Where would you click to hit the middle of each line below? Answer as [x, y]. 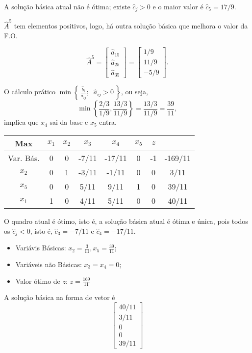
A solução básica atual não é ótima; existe [67, 6]
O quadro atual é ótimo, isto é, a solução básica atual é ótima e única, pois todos [126, 221]
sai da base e [69, 122]
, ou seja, [135, 92]
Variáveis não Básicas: [49, 264]
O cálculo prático [30, 92]
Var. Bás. [24, 158]
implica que [21, 122]
